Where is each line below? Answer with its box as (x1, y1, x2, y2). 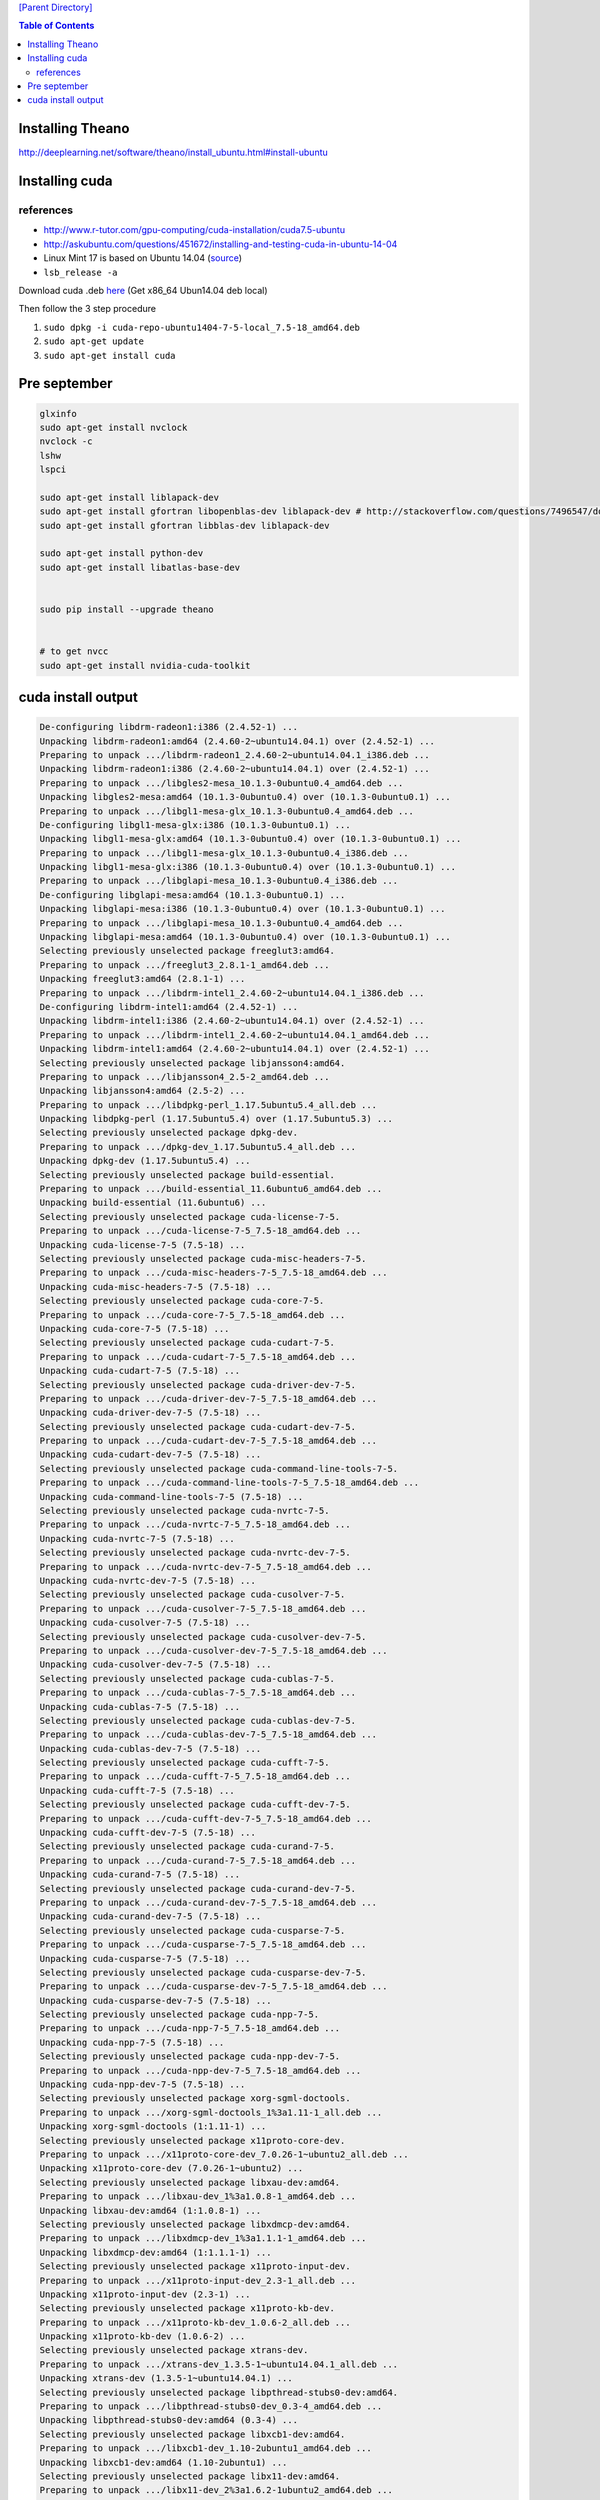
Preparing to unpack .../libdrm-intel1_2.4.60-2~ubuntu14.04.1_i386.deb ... (39, 987, 425, 999)
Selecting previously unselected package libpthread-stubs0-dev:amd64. (39, 2386, 399, 2398)
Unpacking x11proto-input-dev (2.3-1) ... (39, 2288, 251, 2300)
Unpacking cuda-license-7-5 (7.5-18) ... (39, 1239, 246, 1250)
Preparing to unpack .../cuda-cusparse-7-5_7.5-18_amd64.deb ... (39, 1939, 367, 1950)
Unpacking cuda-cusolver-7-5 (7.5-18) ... (39, 1617, 251, 1629)
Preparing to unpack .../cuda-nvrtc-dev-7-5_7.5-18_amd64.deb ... (39, 1561, 372, 1572)
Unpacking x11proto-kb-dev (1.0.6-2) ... (39, 2331, 246, 2342)
